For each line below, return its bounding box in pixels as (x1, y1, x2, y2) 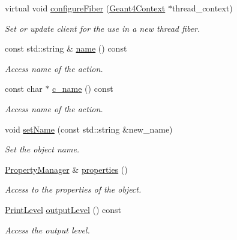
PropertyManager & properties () (5, 163, 128, 175)
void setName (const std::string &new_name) (5, 122, 173, 135)
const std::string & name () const (5, 42, 127, 55)
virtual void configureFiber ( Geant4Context (5, 2, 166, 14)
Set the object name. (5, 143, 80, 155)
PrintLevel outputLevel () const (5, 203, 122, 215)
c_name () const (52, 82, 113, 95)
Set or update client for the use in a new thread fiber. (5, 22, 200, 34)
